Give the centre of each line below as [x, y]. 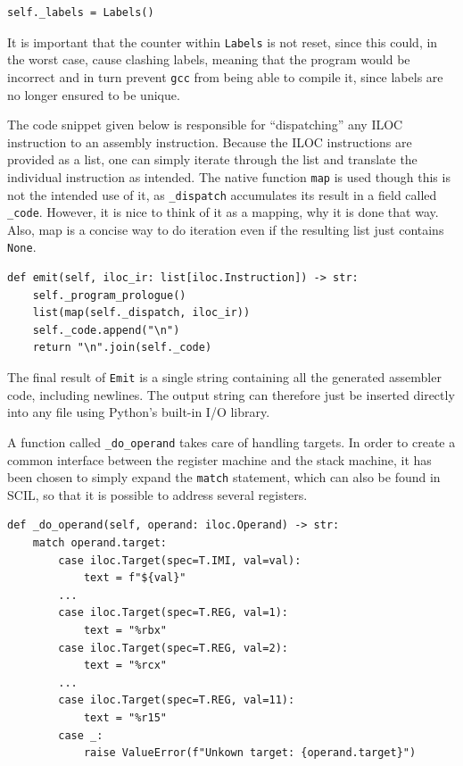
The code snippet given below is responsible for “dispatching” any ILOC [205, 125]
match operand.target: [99, 543]
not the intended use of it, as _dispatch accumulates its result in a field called [222, 194]
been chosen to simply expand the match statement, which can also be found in [224, 477]
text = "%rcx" [125, 666]
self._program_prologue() [109, 295]
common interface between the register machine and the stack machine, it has [219, 459]
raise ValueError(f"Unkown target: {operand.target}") [250, 753]
